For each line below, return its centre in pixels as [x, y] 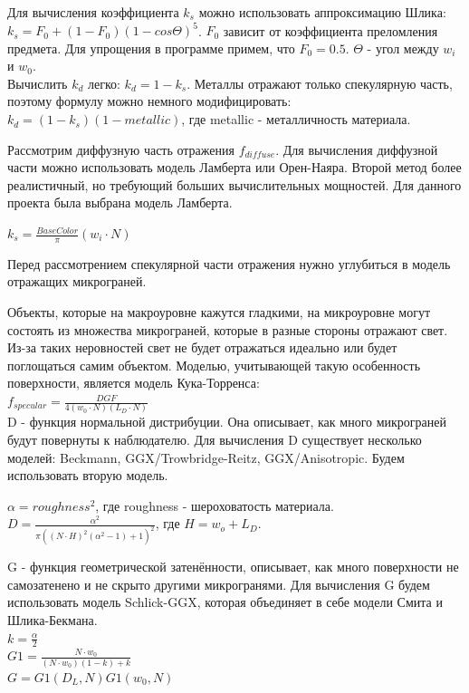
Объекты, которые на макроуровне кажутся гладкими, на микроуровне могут [219, 312]
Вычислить [38, 83]
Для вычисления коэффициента [93, 12]
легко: [104, 83]
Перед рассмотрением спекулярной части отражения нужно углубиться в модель [229, 263]
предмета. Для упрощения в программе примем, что [151, 48]
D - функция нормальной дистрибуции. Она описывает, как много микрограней [227, 422]
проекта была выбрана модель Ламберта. [120, 202]
